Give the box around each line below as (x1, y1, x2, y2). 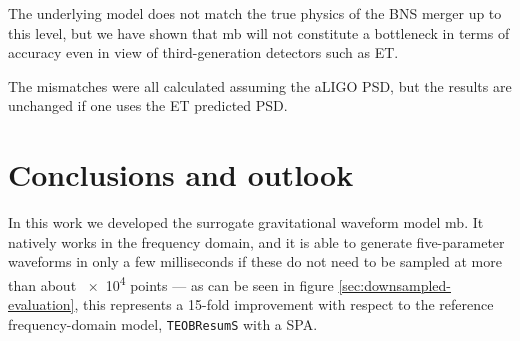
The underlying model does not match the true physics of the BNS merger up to (8, 3, 502, 23)
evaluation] (8, 294, 75, 315)
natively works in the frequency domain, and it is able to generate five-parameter (8, 231, 505, 252)
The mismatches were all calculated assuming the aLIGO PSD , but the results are (8, 75, 512, 96)
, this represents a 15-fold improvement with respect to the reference (74, 294, 494, 315)
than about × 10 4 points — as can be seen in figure (8, 271, 334, 295)
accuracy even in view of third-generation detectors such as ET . (8, 42, 399, 63)
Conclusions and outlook (8, 154, 354, 195)
